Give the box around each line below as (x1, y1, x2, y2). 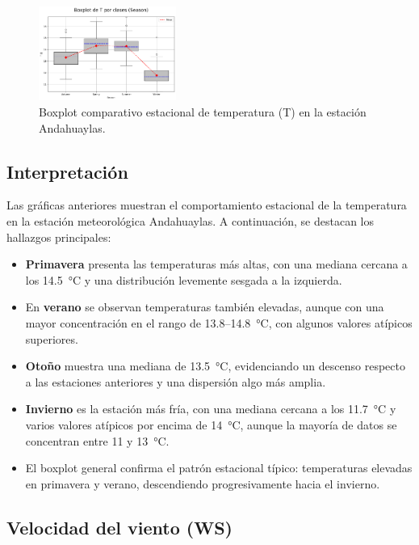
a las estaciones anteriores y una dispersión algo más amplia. (25, 373, 326, 390)
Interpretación (6, 158, 128, 184)
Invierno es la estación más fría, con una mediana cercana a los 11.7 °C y (25, 400, 396, 417)
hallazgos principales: (6, 228, 111, 245)
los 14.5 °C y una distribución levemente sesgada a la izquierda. (25, 271, 342, 288)
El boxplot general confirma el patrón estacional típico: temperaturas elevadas (25, 459, 413, 476)
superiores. (25, 330, 78, 347)
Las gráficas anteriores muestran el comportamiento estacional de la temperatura (6, 196, 407, 213)
